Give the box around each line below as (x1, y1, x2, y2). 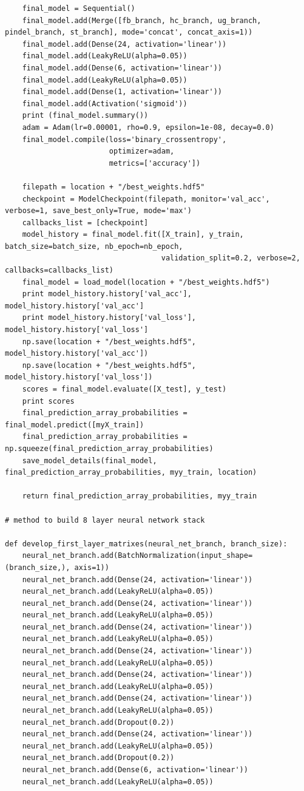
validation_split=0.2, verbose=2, (161, 254, 300, 263)
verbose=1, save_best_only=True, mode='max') (5, 206, 192, 216)
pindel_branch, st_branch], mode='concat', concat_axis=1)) (5, 28, 253, 37)
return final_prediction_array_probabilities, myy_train (22, 492, 257, 501)
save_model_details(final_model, (22, 456, 157, 465)
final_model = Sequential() (22, 4, 135, 13)
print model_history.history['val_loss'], (22, 313, 196, 322)
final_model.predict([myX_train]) (5, 420, 144, 429)
